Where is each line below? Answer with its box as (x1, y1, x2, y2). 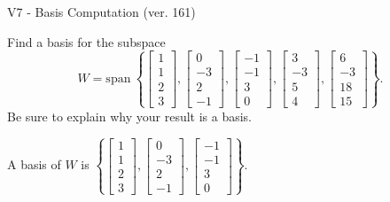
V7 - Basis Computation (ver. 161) (7, 3, 196, 20)
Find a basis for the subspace (7, 32, 166, 50)
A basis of (7, 155, 61, 174)
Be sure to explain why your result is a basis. (7, 106, 253, 125)
